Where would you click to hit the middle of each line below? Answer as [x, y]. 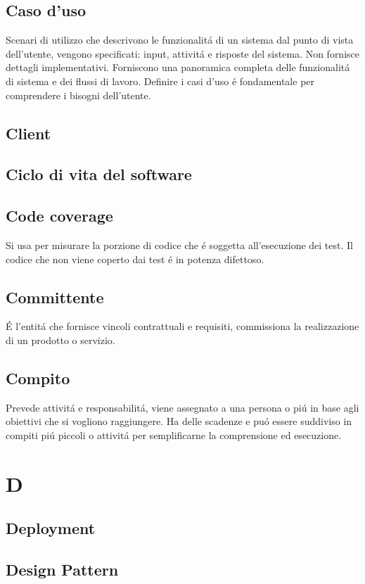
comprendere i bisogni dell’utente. [78, 95]
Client [28, 133]
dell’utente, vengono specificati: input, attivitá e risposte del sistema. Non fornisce [182, 53]
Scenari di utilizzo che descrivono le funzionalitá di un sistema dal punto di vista [180, 40]
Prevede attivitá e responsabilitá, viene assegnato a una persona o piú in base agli [182, 407]
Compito [38, 377]
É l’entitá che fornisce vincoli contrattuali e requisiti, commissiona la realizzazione [182, 326]
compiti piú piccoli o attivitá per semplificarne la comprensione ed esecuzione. [174, 434]
